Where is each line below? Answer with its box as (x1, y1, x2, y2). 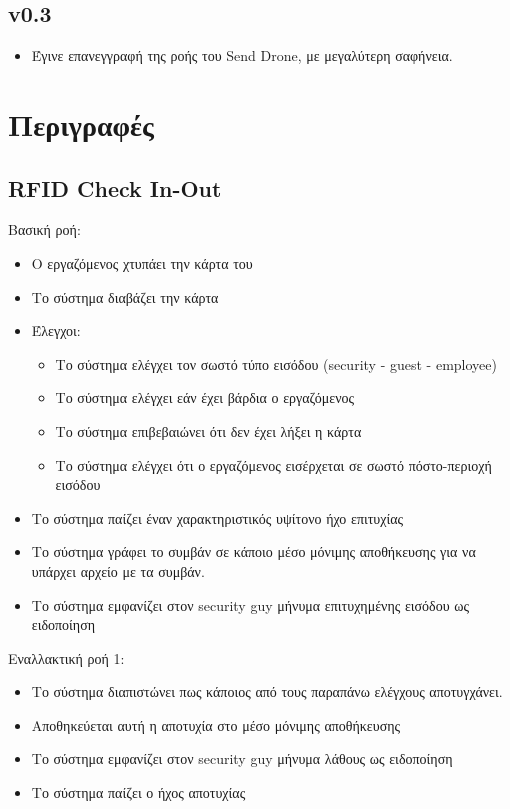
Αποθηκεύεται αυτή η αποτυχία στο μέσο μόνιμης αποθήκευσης (31, 714, 401, 735)
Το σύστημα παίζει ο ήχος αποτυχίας (31, 782, 246, 803)
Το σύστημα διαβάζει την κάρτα (31, 286, 219, 307)
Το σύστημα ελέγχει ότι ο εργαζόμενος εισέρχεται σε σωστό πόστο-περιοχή (55, 454, 492, 475)
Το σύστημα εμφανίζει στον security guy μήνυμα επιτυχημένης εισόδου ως (31, 594, 470, 615)
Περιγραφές (8, 103, 154, 144)
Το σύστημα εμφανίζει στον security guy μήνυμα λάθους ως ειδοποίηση (31, 748, 453, 769)
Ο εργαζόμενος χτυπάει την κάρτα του (31, 252, 253, 273)
